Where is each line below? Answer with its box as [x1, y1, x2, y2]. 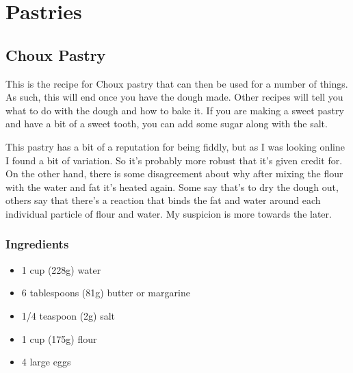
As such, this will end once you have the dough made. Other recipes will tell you [5, 90, 343, 104]
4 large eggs [21, 355, 71, 369]
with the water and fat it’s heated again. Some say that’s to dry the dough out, [5, 179, 339, 194]
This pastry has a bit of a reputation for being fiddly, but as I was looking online [5, 139, 345, 153]
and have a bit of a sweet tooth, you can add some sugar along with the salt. [5, 116, 328, 131]
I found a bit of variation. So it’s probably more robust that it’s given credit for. [5, 153, 343, 167]
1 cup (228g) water [21, 262, 101, 276]
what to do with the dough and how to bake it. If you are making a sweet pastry [5, 103, 344, 117]
